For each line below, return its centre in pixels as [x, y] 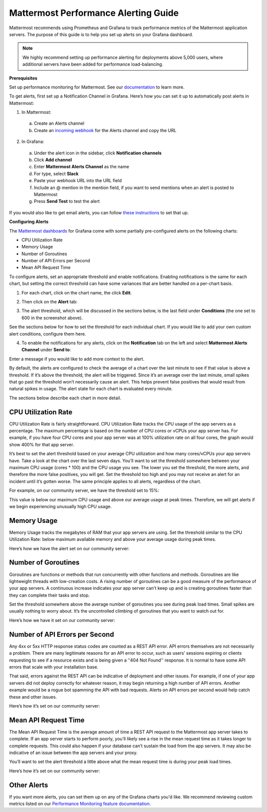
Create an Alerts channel [59, 123]
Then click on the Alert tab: [49, 302]
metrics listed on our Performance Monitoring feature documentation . [80, 804]
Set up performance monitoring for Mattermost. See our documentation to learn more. [97, 87]
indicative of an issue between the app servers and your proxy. [73, 753]
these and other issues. [33, 697]
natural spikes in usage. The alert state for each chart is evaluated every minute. [91, 389]
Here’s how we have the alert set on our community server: [69, 548]
